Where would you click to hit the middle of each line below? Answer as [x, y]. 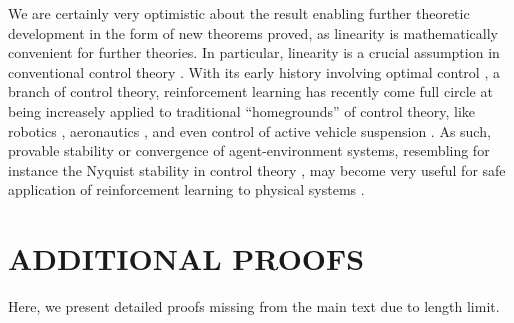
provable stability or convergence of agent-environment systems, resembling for [249, 150]
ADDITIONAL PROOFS [186, 258]
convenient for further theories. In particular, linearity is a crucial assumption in [254, 52]
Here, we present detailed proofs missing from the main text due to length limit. [254, 306]
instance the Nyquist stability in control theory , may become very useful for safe [257, 169]
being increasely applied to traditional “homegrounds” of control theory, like [242, 110]
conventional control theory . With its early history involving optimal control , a [254, 71]
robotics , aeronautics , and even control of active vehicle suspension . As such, [249, 130]
